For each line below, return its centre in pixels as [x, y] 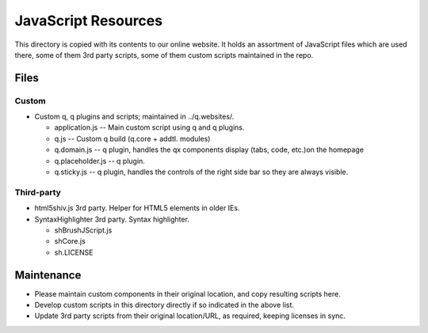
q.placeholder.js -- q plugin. [100, 161]
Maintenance [48, 275]
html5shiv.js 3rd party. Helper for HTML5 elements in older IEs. [137, 208]
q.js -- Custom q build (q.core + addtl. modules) [132, 138]
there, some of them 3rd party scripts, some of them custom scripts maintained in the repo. [164, 55]
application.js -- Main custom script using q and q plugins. [149, 127]
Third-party [38, 192]
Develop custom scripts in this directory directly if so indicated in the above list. [164, 305]
